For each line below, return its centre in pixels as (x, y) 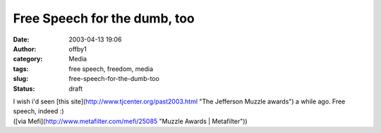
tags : (21, 69)
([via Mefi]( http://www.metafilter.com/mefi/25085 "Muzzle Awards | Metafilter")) (130, 121)
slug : (20, 79)
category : (28, 59)
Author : (25, 49)
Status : (24, 89)
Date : (21, 39)
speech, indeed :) (38, 111)
